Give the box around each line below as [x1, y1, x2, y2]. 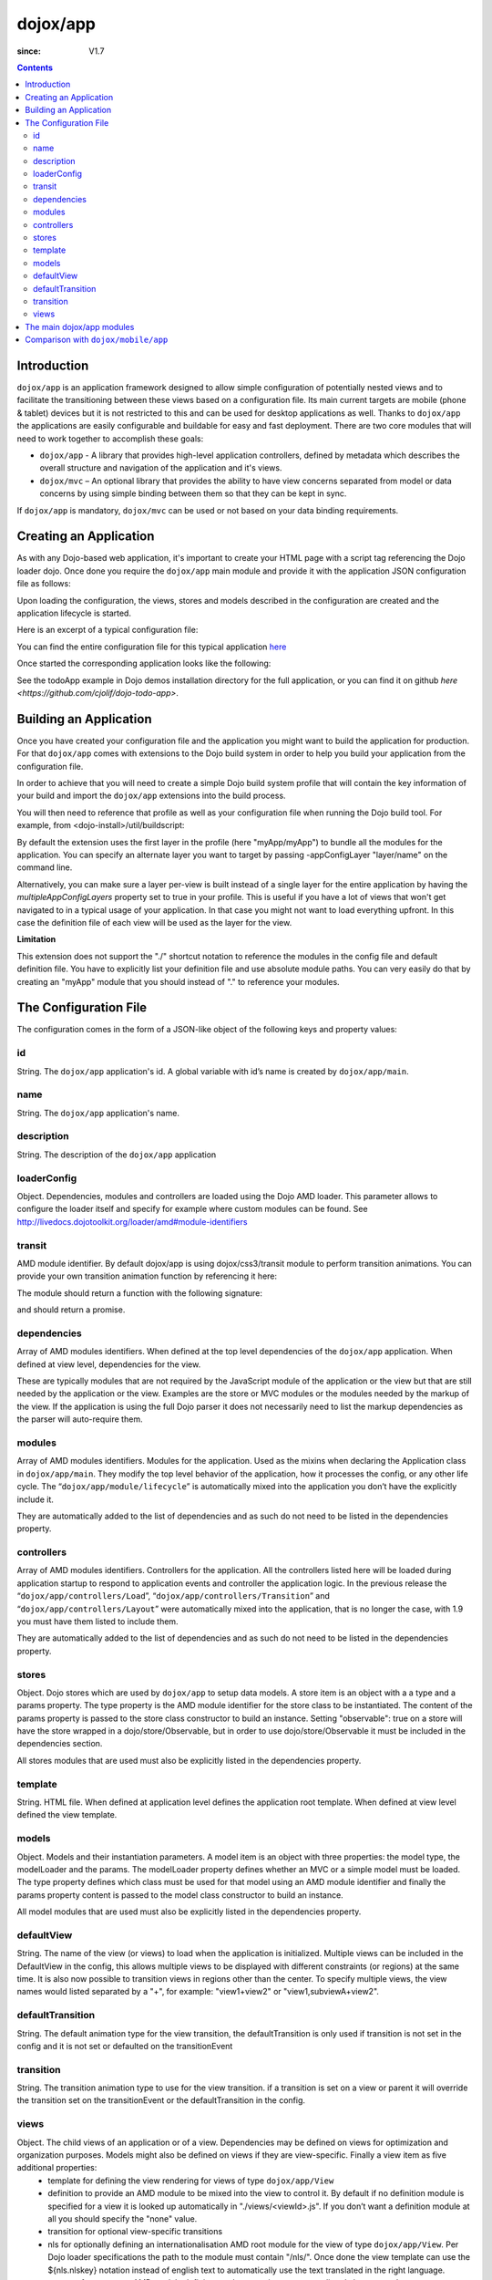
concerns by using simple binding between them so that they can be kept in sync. [39, 488, 347, 499]
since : [16, 46, 41, 57]
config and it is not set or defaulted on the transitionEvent [16, 2040, 233, 2051]
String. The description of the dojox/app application [16, 1149, 217, 1160]
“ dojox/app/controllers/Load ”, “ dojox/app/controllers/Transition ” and [16, 1591, 330, 1601]
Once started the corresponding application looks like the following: [16, 658, 272, 669]
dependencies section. [16, 1738, 103, 1749]
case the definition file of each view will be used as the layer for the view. [16, 917, 292, 928]
